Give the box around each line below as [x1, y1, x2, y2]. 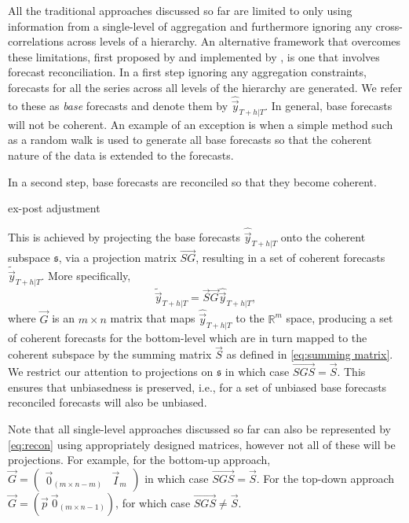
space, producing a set [286, 310, 393, 326]
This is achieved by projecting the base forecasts [8, 229, 240, 245]
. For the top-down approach [256, 470, 395, 486]
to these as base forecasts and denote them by [8, 98, 228, 113]
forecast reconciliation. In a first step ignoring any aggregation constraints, [8, 64, 367, 80]
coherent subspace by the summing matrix [8, 346, 212, 363]
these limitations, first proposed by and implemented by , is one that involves [8, 48, 380, 64]
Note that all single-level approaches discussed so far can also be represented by [8, 420, 391, 436]
